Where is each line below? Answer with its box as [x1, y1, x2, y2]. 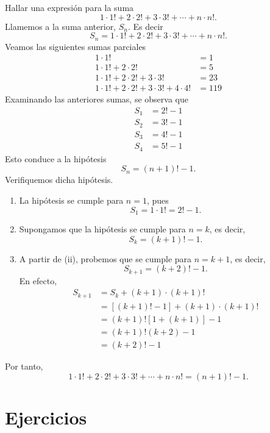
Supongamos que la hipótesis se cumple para [19, 223, 186, 235]
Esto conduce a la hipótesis [5, 152, 107, 165]
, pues [146, 194, 169, 207]
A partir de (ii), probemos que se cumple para [19, 252, 192, 265]
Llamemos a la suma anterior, [5, 20, 116, 32]
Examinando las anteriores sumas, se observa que [5, 93, 188, 106]
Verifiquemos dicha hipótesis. [5, 173, 113, 186]
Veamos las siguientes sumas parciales [5, 40, 146, 52]
